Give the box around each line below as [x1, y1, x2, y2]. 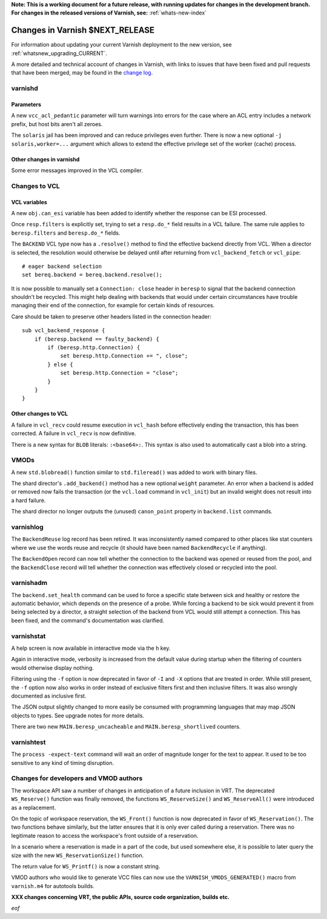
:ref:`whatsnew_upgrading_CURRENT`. [11, 49, 107, 57]
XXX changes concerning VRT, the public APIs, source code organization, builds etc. [11, 894, 230, 901]
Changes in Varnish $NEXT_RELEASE [11, 25, 154, 36]
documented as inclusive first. [11, 692, 87, 700]
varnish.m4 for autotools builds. [11, 882, 95, 889]
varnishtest [11, 738, 46, 746]
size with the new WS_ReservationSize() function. [11, 852, 144, 859]
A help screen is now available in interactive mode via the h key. [11, 644, 171, 652]
